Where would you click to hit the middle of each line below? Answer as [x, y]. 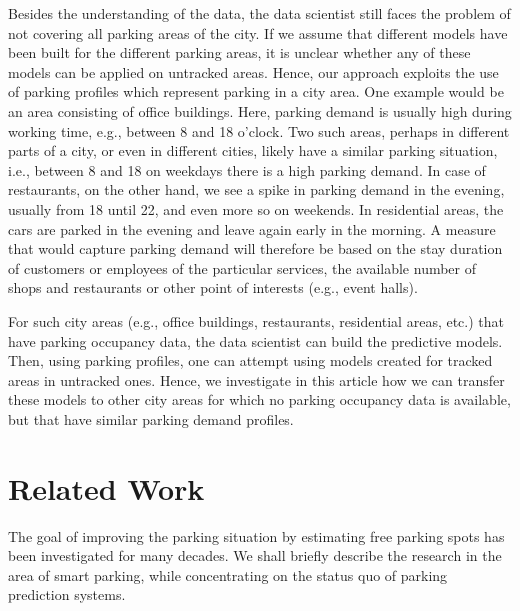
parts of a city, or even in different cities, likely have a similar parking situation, [253, 150]
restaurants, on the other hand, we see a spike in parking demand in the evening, [256, 189]
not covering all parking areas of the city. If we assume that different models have [258, 32]
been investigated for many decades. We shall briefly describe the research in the [255, 555]
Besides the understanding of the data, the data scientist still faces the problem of [259, 13]
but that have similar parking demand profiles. [151, 418]
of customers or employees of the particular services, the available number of [242, 267]
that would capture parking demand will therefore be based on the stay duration [255, 248]
